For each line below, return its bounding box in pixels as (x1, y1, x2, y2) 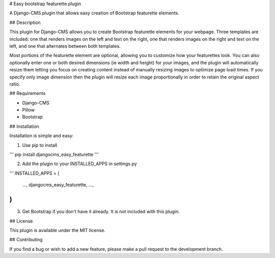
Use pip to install (22, 142, 58, 148)
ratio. (9, 81, 20, 87)
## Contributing (9, 237, 43, 243)
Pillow (22, 107, 35, 113)
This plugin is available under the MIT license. (9, 227, 105, 233)
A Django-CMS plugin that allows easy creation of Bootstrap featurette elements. (9, 10, 179, 16)
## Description (9, 19, 41, 25)
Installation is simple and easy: (9, 133, 74, 139)
